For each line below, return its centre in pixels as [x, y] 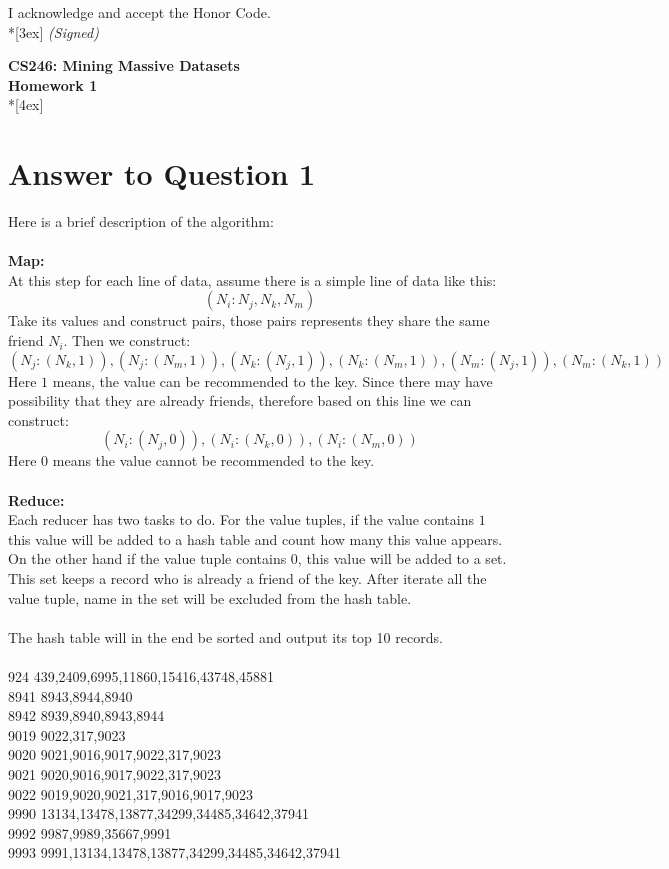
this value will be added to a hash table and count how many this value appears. [255, 538]
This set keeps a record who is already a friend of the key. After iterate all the [247, 578]
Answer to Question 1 [162, 173]
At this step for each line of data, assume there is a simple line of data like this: [252, 279]
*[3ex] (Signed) [53, 31]
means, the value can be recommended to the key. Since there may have [272, 380]
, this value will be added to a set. [402, 558]
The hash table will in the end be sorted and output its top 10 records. [225, 636]
